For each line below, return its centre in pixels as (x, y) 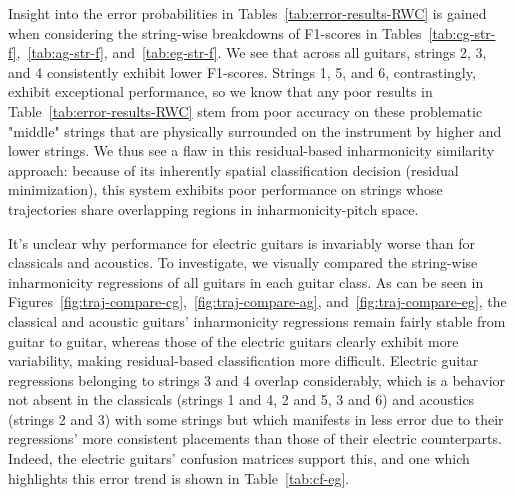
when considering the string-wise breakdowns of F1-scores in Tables (215, 32)
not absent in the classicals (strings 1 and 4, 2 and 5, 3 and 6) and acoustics (241, 399)
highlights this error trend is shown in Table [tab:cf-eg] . (179, 477)
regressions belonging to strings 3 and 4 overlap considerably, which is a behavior (257, 379)
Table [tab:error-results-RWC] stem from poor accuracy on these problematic (245, 110)
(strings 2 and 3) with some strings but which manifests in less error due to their (256, 418)
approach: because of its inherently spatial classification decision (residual (233, 169)
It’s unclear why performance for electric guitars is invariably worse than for (241, 242)
